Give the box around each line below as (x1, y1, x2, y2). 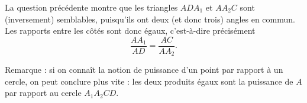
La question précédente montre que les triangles (5, 1, 178, 13)
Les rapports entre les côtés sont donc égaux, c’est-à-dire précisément (5, 24, 256, 37)
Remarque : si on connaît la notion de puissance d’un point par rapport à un (5, 63, 283, 76)
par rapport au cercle (5, 86, 82, 99)
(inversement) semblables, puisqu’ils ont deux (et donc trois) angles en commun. (5, 12, 295, 25)
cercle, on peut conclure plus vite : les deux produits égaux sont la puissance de (5, 75, 293, 87)
